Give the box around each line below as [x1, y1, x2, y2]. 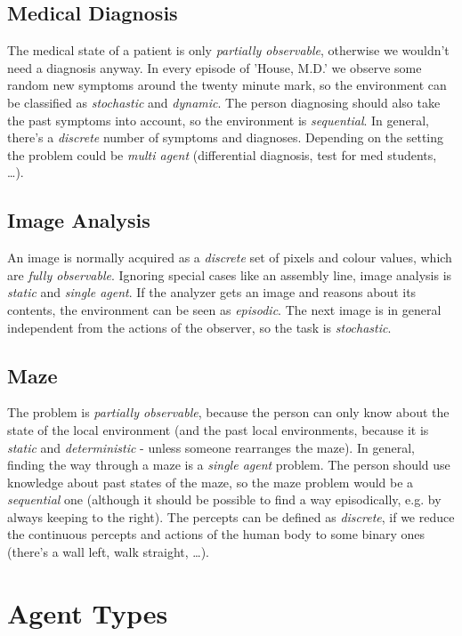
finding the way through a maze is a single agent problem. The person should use [7, 455, 450, 474]
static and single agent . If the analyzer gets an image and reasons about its [7, 283, 417, 302]
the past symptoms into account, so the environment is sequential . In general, [7, 110, 430, 129]
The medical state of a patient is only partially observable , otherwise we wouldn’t [7, 41, 450, 60]
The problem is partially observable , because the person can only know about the [7, 403, 450, 422]
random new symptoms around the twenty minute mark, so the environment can [7, 76, 447, 94]
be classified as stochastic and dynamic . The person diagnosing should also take [7, 93, 441, 111]
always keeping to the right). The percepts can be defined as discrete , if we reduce [7, 507, 455, 526]
